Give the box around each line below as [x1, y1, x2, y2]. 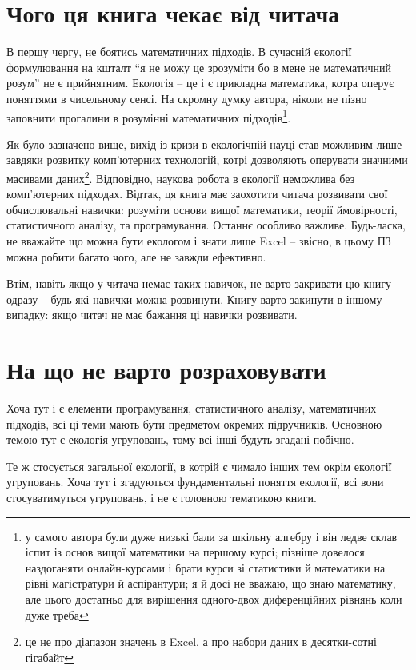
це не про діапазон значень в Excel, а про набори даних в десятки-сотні [25, 633, 377, 650]
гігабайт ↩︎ [25, 648, 74, 665]
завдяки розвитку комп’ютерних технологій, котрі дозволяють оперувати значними [6, 151, 408, 168]
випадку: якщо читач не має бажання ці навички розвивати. [6, 306, 298, 323]
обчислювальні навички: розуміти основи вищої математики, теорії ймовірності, [6, 201, 398, 217]
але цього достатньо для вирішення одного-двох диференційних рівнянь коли [25, 591, 402, 607]
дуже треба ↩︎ [25, 606, 89, 623]
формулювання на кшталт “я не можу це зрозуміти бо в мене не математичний [6, 58, 392, 75]
